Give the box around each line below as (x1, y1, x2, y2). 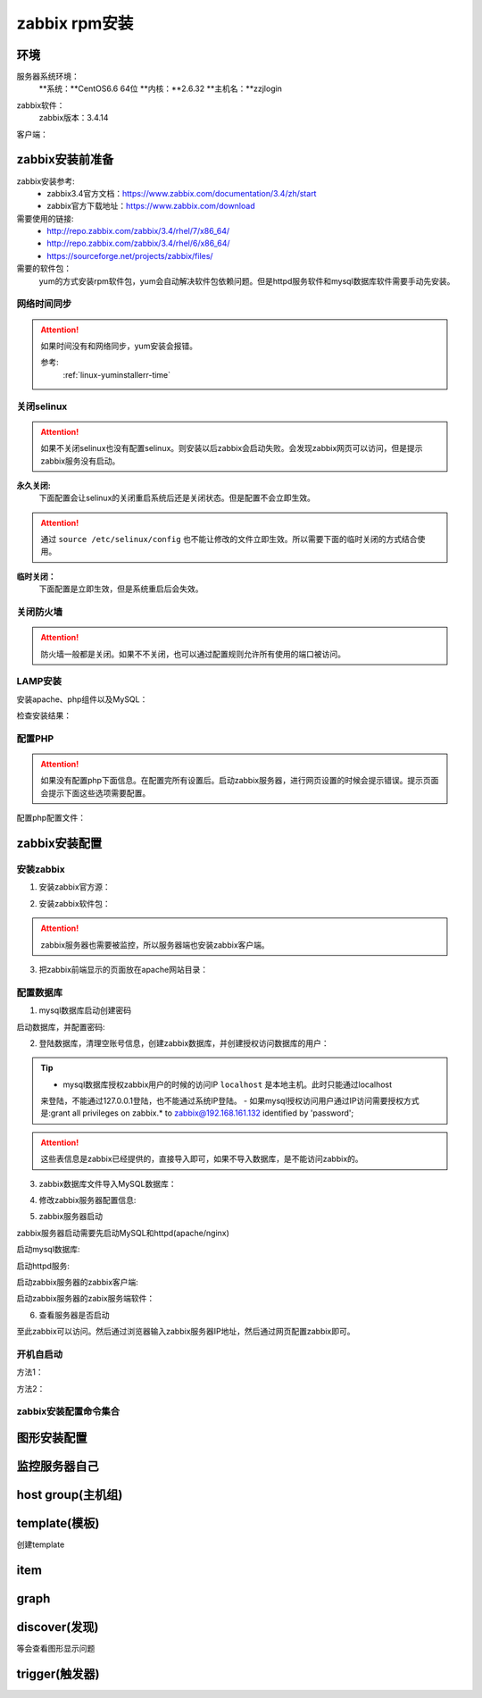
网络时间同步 (16, 297, 72, 310)
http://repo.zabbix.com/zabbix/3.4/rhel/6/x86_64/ (46, 238, 231, 249)
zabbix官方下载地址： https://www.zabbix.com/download (46, 201, 255, 212)
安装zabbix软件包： (38, 898, 111, 908)
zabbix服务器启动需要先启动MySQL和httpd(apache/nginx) (16, 1227, 229, 1238)
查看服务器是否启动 (38, 1309, 110, 1320)
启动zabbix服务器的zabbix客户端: (16, 1276, 138, 1287)
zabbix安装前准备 (16, 152, 114, 167)
